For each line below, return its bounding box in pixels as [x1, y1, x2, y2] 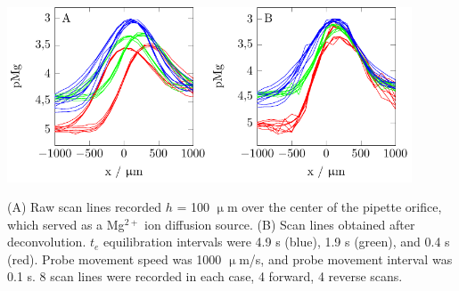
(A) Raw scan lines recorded [7, 198, 162, 216]
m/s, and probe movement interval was [239, 249, 453, 268]
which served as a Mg [7, 214, 125, 233]
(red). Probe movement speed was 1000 [7, 249, 222, 268]
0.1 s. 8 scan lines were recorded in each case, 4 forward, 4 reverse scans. [7, 267, 403, 286]
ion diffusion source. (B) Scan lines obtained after [144, 214, 415, 233]
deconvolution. [7, 232, 86, 251]
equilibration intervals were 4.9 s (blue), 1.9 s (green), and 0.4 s [103, 232, 450, 251]
